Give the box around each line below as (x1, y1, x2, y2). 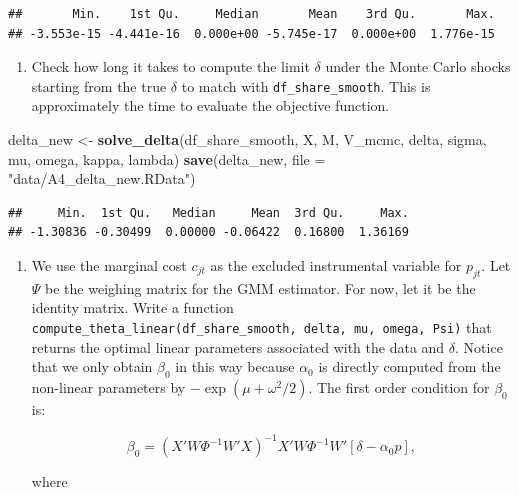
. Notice (455, 336, 503, 357)
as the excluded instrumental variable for (210, 255, 462, 275)
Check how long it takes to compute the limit (31, 56, 310, 77)
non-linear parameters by (31, 377, 186, 398)
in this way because (175, 356, 295, 377)
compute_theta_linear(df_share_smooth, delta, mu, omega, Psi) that (31, 316, 492, 337)
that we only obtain (31, 356, 153, 377)
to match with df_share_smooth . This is (181, 75, 431, 96)
